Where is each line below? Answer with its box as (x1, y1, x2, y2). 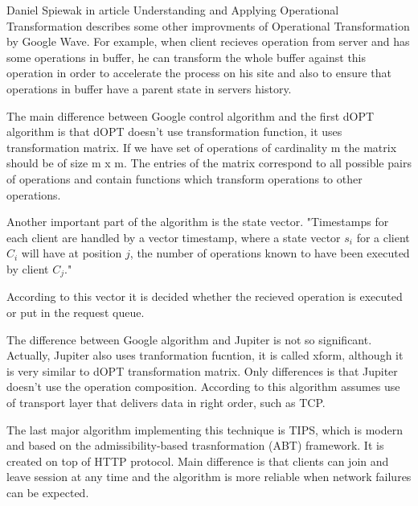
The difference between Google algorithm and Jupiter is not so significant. (6, 331, 372, 348)
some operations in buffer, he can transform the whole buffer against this (6, 48, 367, 65)
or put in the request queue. (6, 303, 145, 320)
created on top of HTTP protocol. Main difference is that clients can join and (6, 452, 389, 469)
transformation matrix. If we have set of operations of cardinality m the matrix (6, 138, 397, 155)
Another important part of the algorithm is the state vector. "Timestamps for (6, 213, 389, 230)
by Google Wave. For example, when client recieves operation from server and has (6, 33, 410, 50)
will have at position (21, 245, 122, 261)
